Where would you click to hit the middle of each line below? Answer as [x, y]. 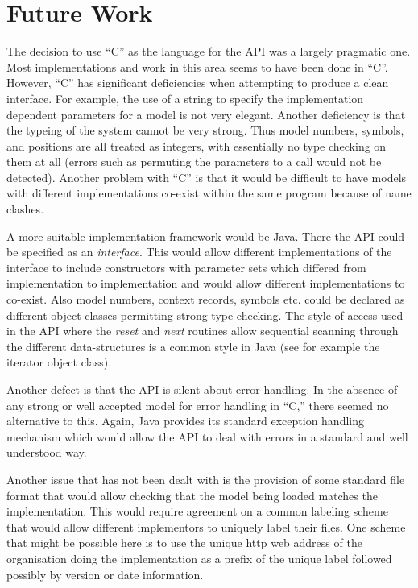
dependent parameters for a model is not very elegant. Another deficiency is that [206, 114]
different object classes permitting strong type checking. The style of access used [205, 315]
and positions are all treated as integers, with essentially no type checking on [197, 145]
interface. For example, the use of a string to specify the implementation [185, 98]
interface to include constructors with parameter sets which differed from [186, 267]
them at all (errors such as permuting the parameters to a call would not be [194, 161]
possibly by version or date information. [105, 574]
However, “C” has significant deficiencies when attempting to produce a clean [198, 83]
